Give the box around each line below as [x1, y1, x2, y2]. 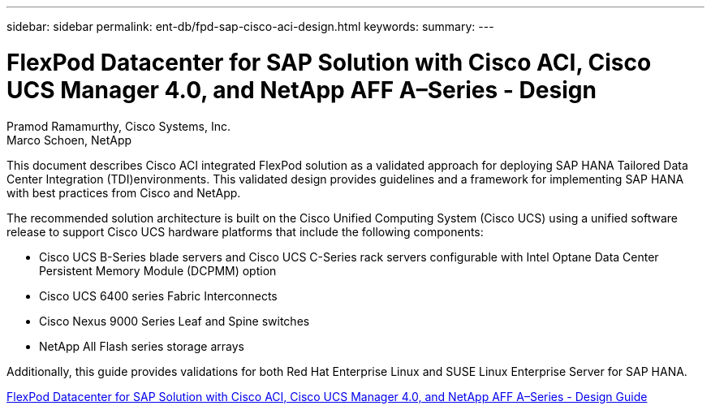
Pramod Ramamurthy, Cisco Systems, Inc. [6, 119, 231, 133]
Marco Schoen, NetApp [6, 132, 132, 147]
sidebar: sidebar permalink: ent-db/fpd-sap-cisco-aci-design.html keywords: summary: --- [6, 19, 494, 33]
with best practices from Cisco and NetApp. [6, 185, 241, 200]
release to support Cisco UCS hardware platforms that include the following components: [6, 224, 484, 239]
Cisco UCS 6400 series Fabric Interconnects [39, 288, 278, 303]
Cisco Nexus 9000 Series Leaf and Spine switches [39, 313, 310, 328]
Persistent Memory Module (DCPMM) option [39, 263, 277, 278]
